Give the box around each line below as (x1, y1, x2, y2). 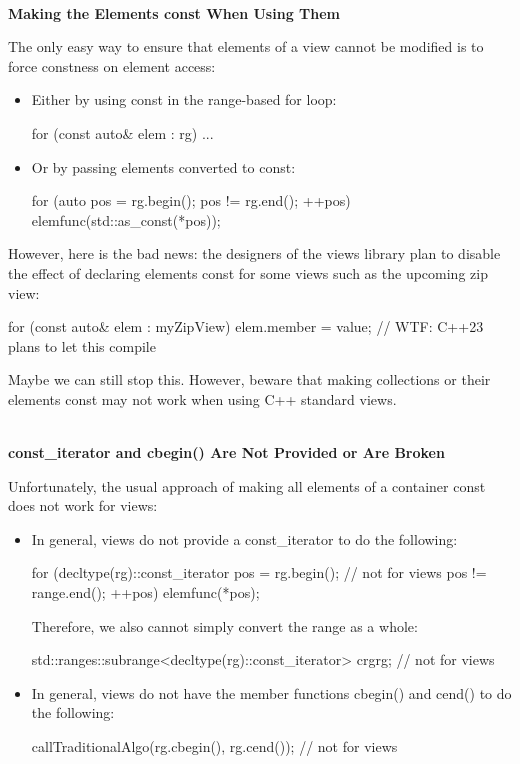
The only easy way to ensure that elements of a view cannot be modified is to (8, 36, 484, 57)
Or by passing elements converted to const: (31, 156, 296, 177)
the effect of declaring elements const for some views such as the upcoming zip (8, 262, 488, 283)
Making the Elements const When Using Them (8, 2, 340, 23)
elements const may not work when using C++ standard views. (8, 388, 397, 409)
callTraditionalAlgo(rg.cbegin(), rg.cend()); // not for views (31, 736, 398, 757)
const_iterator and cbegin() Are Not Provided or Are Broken (8, 442, 445, 463)
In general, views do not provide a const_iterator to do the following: (31, 528, 458, 549)
